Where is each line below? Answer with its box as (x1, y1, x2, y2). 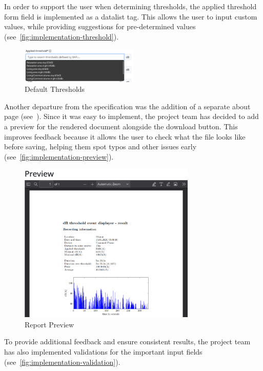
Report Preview (25, 319, 74, 329)
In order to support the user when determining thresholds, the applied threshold (4, 1, 257, 11)
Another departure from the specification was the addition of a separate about (4, 101, 251, 111)
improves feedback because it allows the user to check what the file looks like (4, 131, 246, 142)
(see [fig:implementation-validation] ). (4, 356, 120, 367)
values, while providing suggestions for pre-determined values (4, 21, 196, 32)
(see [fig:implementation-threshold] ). (4, 31, 119, 42)
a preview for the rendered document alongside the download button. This (4, 121, 238, 131)
